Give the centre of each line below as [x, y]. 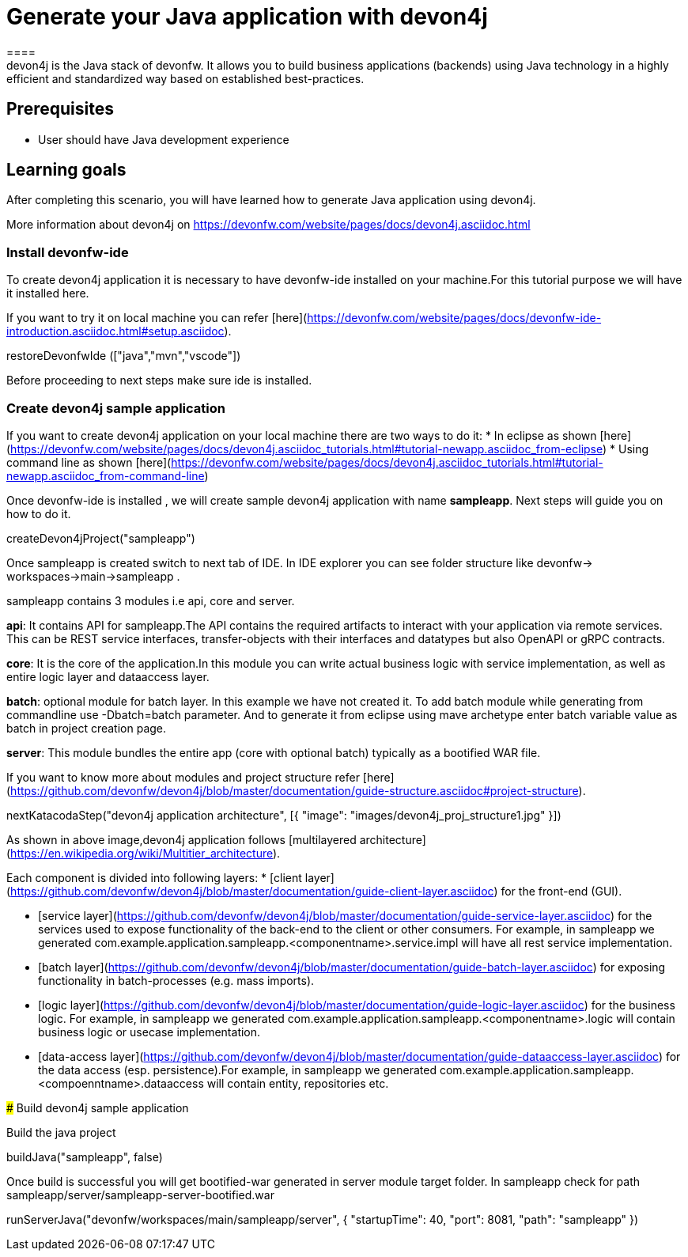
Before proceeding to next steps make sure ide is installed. [159, 381]
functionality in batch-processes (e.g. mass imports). [176, 980]
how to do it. [39, 513]
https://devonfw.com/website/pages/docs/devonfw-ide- [454, 318]
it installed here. [48, 293]
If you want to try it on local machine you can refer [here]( [157, 318]
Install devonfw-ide [68, 252]
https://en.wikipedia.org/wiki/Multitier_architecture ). [146, 853]
